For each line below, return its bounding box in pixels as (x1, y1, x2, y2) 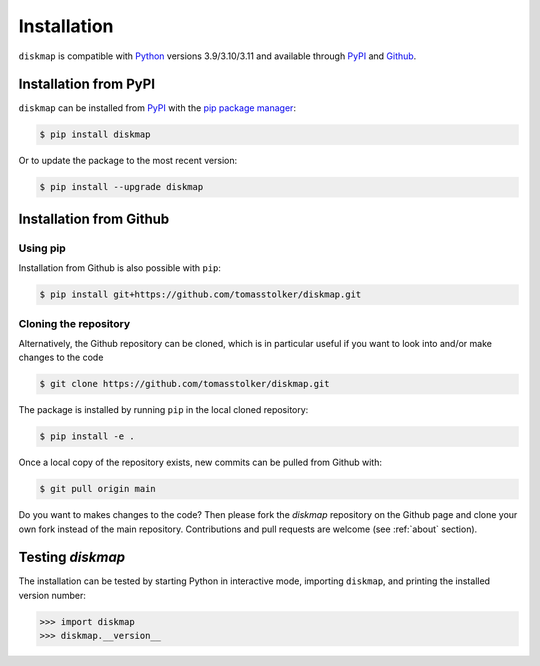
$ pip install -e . (39, 431, 135, 442)
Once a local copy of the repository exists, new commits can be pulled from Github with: (18, 456, 382, 469)
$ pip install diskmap (39, 129, 151, 140)
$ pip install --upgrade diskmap (39, 181, 204, 193)
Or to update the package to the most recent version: (18, 155, 238, 167)
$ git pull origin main (39, 483, 157, 495)
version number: (18, 589, 87, 601)
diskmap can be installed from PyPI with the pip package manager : (18, 102, 297, 114)
